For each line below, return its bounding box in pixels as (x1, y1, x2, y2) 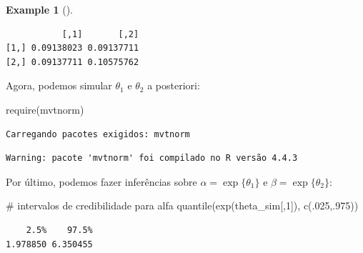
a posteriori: (147, 78, 200, 93)
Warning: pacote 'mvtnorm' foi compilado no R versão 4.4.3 (6, 153, 298, 164)
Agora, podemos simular (6, 78, 112, 93)
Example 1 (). (6, 2, 73, 16)
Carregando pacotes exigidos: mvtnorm (6, 129, 190, 139)
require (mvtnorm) (6, 101, 84, 116)
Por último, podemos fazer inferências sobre (6, 174, 197, 189)
